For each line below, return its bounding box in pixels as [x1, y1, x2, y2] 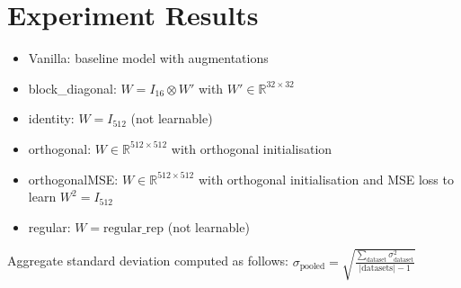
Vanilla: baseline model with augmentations [28, 49, 269, 67]
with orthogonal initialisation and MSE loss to [198, 169, 454, 188]
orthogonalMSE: [28, 169, 119, 188]
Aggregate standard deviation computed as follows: [7, 251, 288, 270]
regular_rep [103, 221, 164, 235]
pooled [299, 262, 325, 272]
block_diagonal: [28, 78, 117, 97]
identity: [28, 109, 75, 128]
